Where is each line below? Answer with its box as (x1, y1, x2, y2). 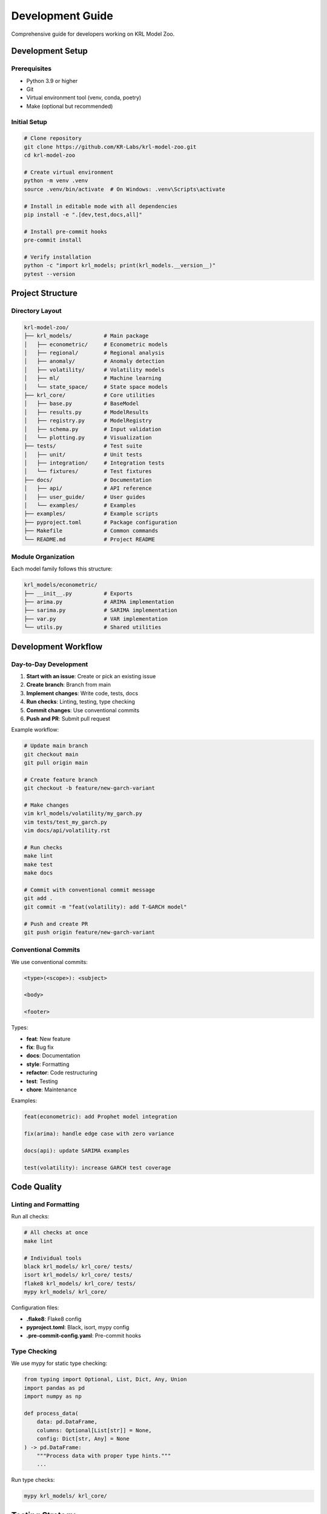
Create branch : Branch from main (26, 681, 111, 689)
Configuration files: (11, 1304, 59, 1311)
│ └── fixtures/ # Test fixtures (24, 468, 152, 475)
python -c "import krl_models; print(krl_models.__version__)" (24, 262, 216, 269)
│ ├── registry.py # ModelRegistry (24, 417, 152, 424)
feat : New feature (26, 1035, 71, 1042)
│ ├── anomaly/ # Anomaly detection (24, 358, 165, 365)
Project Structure (11, 288, 78, 299)
